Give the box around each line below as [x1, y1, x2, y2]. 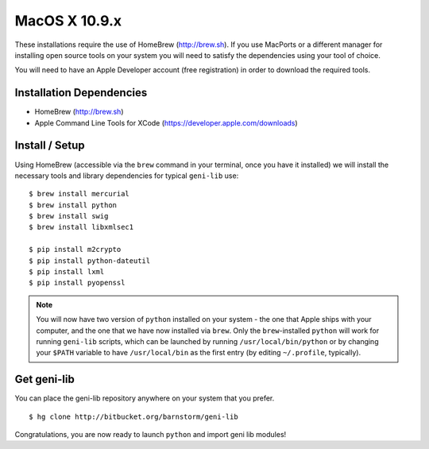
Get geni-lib [14, 373, 75, 386]
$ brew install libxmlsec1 [29, 223, 134, 232]
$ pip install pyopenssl [29, 278, 126, 288]
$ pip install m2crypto [29, 245, 122, 254]
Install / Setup [14, 139, 85, 153]
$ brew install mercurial [29, 189, 130, 199]
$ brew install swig [29, 211, 109, 221]
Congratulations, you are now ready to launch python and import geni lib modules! [14, 430, 287, 439]
